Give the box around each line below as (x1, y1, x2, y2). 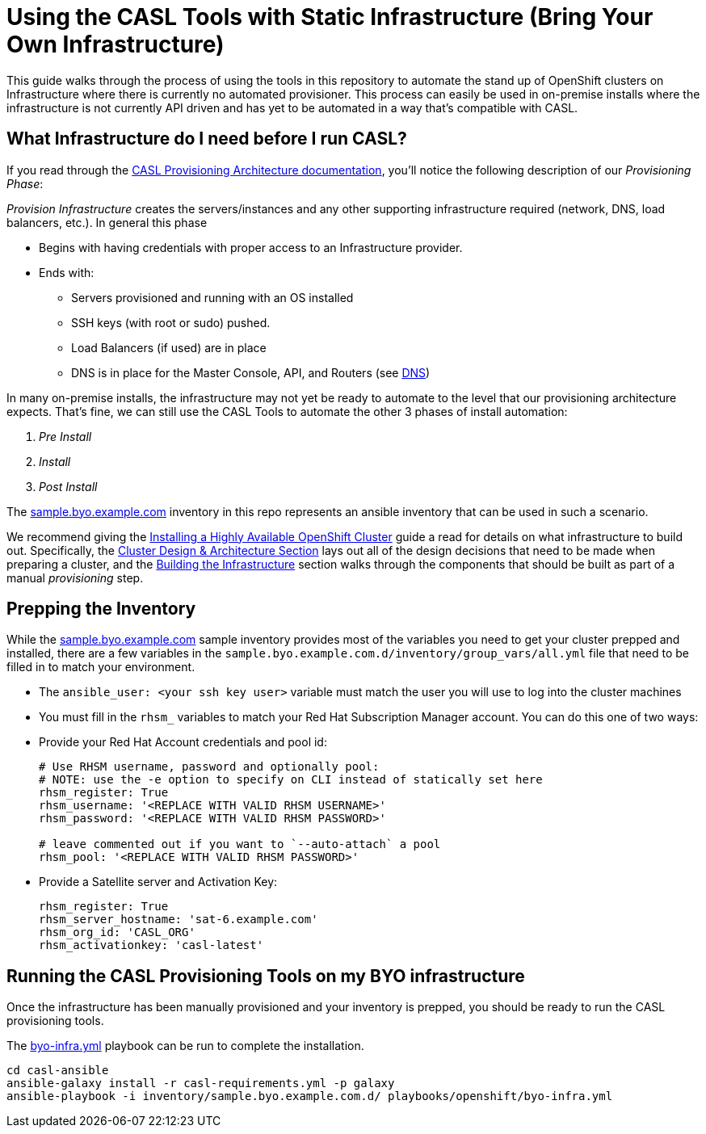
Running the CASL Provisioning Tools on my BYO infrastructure (6, 965, 525, 986)
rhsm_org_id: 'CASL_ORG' (39, 926, 195, 939)
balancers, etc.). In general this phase (6, 215, 208, 229)
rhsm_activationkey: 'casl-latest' (39, 939, 264, 952)
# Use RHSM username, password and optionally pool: (39, 760, 380, 774)
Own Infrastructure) (6, 31, 225, 58)
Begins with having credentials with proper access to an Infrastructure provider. (39, 240, 463, 254)
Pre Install (39, 429, 92, 443)
